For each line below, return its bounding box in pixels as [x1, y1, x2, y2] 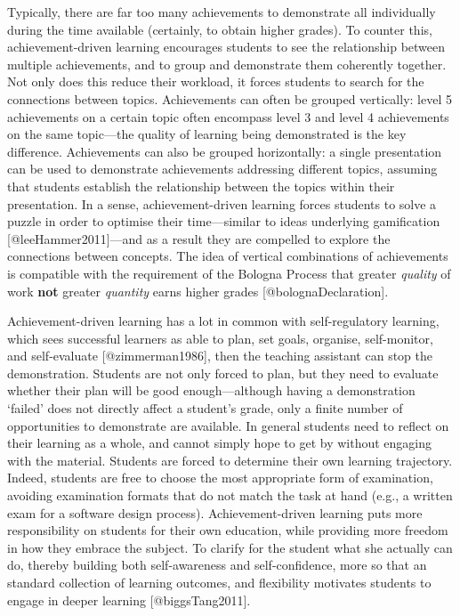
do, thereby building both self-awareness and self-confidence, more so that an [7, 555, 427, 574]
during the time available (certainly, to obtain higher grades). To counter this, [7, 20, 432, 38]
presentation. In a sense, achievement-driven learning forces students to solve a [7, 194, 437, 213]
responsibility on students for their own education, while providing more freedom [7, 521, 448, 539]
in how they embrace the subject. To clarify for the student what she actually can [7, 538, 453, 556]
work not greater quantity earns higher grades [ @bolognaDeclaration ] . [7, 281, 389, 300]
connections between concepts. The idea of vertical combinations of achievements [7, 247, 448, 265]
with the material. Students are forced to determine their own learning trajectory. [7, 450, 453, 469]
